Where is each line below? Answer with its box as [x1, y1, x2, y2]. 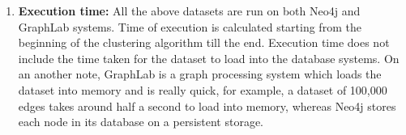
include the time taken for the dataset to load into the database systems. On [18, 49, 400, 66]
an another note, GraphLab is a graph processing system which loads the [18, 65, 382, 82]
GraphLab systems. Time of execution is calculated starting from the [18, 18, 361, 35]
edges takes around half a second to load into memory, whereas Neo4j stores [18, 97, 396, 114]
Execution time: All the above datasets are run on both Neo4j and [18, 2, 361, 19]
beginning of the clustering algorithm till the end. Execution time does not [18, 34, 390, 51]
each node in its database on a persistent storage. [18, 113, 264, 130]
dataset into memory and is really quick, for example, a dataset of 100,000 [18, 81, 387, 98]
